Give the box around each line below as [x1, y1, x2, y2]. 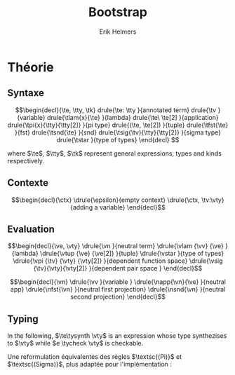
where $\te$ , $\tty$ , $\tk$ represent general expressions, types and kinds [7, 149, 222, 158]
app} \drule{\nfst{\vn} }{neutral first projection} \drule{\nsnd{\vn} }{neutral [10, 285, 226, 294]
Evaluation [7, 223, 55, 235]
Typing [7, 313, 39, 325]
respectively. [7, 156, 44, 165]
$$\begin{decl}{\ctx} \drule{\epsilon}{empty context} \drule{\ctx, [11, 196, 200, 204]
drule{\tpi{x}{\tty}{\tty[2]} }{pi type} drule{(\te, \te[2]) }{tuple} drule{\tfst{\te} [7, 121, 229, 129]
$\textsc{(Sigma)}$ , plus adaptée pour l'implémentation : [7, 360, 172, 369]
